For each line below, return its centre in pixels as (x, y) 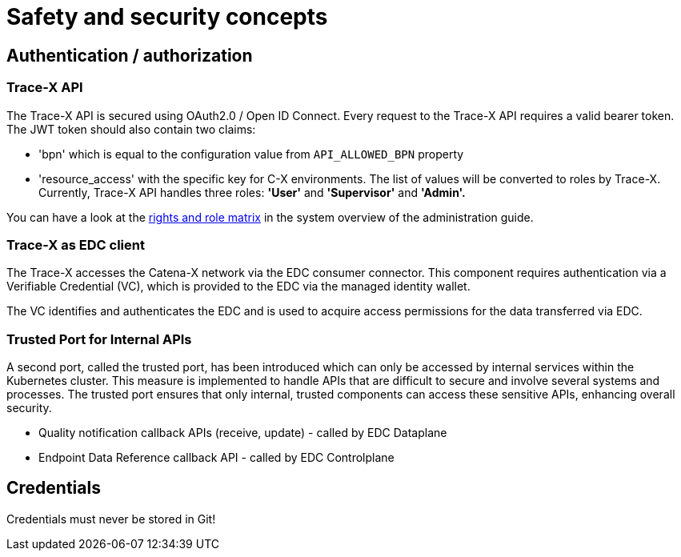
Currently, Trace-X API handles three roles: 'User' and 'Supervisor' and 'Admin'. (252, 192)
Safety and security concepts (167, 17)
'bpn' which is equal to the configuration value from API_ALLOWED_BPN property (251, 154)
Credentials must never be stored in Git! (111, 519)
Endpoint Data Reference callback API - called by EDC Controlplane (216, 458)
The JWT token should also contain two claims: (131, 129)
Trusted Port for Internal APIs (99, 339)
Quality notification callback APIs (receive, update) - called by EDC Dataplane (243, 433)
